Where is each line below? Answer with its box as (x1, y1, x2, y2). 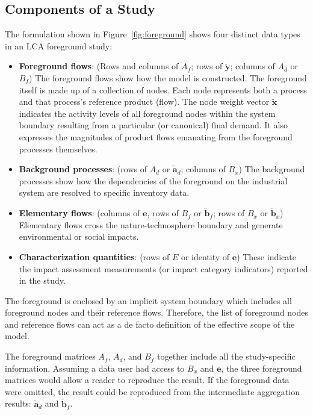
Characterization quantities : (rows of (19, 250, 170, 263)
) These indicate (237, 250, 296, 263)
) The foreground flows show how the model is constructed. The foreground (29, 71, 307, 84)
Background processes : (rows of (19, 163, 147, 175)
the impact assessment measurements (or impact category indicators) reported (19, 262, 308, 275)
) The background (238, 163, 305, 175)
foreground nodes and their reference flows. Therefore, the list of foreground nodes (5, 306, 308, 319)
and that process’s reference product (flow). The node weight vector (19, 95, 270, 108)
